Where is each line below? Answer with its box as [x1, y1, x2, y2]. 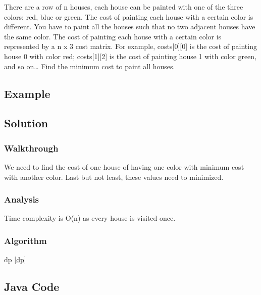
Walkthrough [4, 141, 59, 154]
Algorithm [4, 234, 47, 247]
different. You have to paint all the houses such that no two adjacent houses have [4, 21, 255, 32]
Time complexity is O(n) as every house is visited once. [4, 213, 176, 223]
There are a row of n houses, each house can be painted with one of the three [4, 2, 243, 12]
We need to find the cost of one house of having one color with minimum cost [4, 161, 244, 172]
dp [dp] [4, 254, 26, 265]
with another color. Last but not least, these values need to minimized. [4, 171, 224, 182]
